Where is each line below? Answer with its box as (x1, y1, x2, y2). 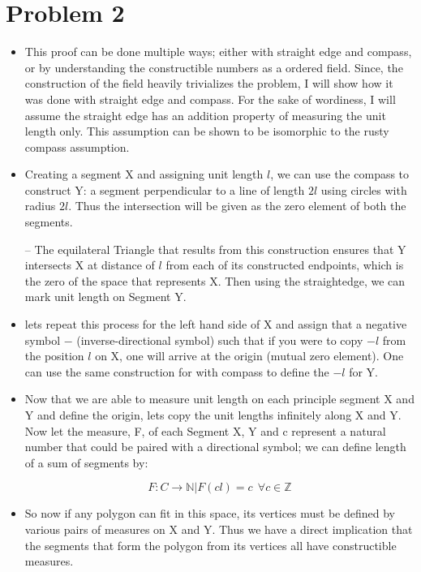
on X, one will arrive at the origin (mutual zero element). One (95, 347, 404, 364)
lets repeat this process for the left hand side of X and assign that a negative (24, 316, 407, 333)
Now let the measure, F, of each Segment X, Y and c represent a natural (24, 422, 386, 439)
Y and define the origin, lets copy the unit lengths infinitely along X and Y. (24, 406, 402, 423)
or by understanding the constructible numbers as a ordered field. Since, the (24, 58, 403, 75)
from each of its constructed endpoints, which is (165, 256, 404, 273)
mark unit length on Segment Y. (24, 288, 187, 305)
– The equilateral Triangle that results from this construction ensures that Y (24, 240, 406, 257)
